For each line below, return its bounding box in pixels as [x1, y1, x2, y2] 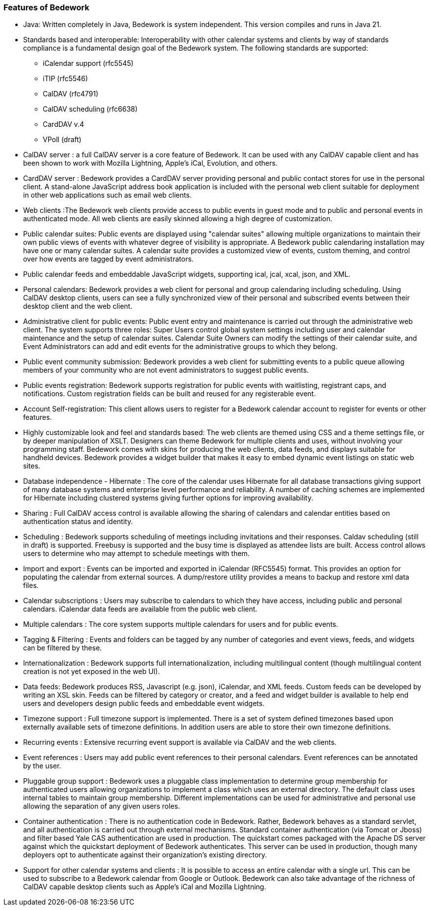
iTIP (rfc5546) [43, 74, 88, 83]
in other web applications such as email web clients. [23, 191, 192, 200]
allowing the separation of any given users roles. [23, 802, 180, 811]
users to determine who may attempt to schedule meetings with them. [23, 549, 250, 558]
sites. [23, 462, 40, 470]
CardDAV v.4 [43, 120, 84, 129]
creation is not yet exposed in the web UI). [23, 667, 160, 676]
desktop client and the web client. [23, 302, 133, 311]
